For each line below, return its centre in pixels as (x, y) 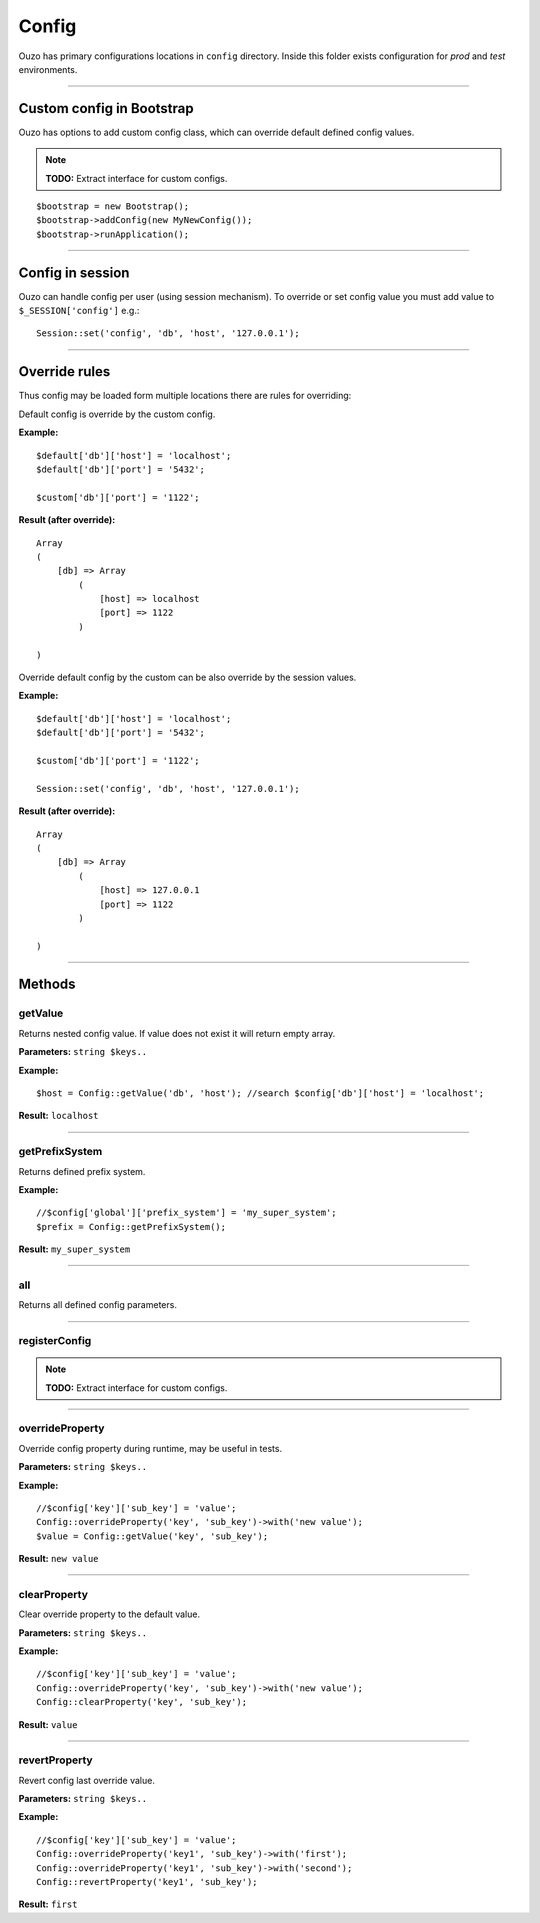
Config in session (74, 272)
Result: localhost (58, 1116)
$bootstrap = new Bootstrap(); (113, 206)
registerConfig (55, 1340)
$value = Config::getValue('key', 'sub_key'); (152, 1536)
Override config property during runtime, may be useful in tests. (150, 1448)
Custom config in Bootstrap (106, 108)
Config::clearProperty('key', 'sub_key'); (142, 1702)
